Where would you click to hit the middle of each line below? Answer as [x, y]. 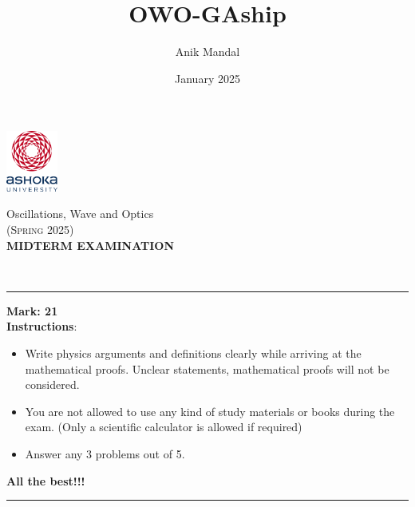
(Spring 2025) [40, 230]
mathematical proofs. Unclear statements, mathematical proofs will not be [207, 368]
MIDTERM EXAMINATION [90, 245]
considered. [52, 384]
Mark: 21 [32, 310]
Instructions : [42, 326]
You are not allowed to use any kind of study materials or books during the [210, 411]
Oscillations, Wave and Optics [80, 214]
